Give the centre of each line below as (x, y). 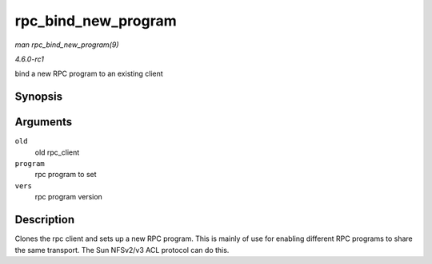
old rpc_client (57, 152)
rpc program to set (66, 175)
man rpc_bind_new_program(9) (67, 45)
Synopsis (39, 97)
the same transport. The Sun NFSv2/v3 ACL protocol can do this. (122, 250)
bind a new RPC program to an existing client (89, 74)
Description (45, 220)
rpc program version (69, 197)
